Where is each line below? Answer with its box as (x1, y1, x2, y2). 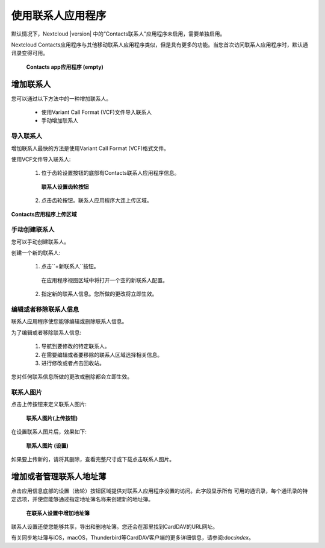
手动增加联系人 (41, 117, 78, 124)
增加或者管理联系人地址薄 (11, 471, 107, 482)
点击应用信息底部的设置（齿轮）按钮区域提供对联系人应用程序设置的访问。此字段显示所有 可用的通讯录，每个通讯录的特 (11, 487, 308, 494)
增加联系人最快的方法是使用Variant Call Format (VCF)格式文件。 (11, 145, 170, 152)
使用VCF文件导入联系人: (11, 156, 71, 163)
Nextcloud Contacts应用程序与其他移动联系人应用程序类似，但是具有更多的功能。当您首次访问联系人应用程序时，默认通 (11, 41, 308, 48)
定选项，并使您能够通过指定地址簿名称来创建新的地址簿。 (11, 496, 153, 503)
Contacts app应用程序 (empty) (26, 63, 104, 71)
